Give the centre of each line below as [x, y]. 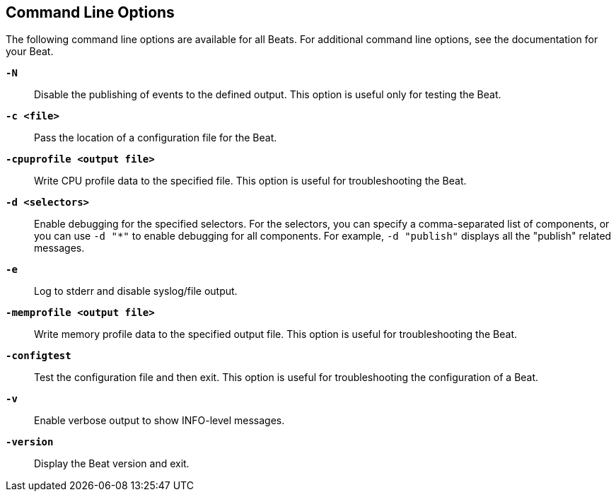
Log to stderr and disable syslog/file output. [136, 291]
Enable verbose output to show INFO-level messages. [159, 421]
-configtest [39, 356]
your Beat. [30, 52]
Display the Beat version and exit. [112, 464]
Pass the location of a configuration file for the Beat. [156, 138]
